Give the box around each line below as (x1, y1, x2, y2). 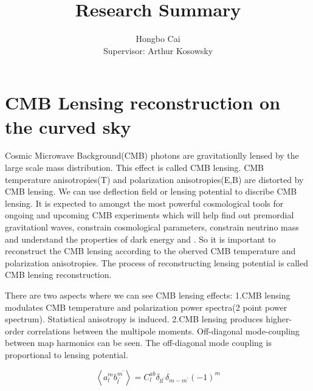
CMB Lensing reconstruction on (5, 90, 281, 115)
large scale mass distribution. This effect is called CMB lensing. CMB (5, 161, 264, 174)
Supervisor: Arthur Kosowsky (103, 44, 213, 57)
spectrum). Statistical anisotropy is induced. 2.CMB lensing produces (5, 313, 263, 325)
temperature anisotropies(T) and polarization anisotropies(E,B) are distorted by (5, 173, 304, 185)
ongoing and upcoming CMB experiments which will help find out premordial (5, 209, 294, 221)
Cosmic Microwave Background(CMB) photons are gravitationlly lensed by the (5, 149, 299, 162)
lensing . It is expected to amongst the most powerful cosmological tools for (5, 196, 284, 209)
